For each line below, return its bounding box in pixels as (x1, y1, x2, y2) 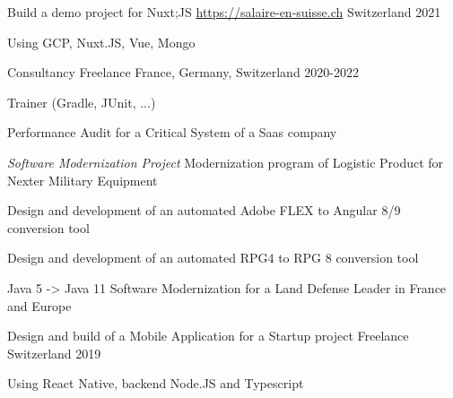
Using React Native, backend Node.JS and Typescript (7, 374, 304, 393)
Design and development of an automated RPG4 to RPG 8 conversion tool (7, 248, 419, 267)
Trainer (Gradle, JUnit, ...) (7, 92, 156, 111)
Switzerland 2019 (7, 343, 101, 362)
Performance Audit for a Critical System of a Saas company (7, 123, 337, 142)
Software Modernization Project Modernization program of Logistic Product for (7, 152, 444, 171)
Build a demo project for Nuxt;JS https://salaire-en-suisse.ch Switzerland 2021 (7, 3, 441, 21)
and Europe (7, 296, 72, 315)
